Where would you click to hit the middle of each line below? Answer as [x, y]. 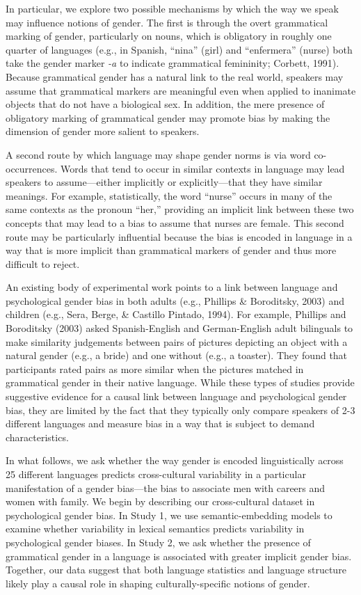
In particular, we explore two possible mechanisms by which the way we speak [172, 8]
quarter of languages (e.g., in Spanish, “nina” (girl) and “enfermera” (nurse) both [179, 49]
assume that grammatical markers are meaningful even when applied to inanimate [181, 90]
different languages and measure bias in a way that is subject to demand [160, 423]
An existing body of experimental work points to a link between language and [172, 287]
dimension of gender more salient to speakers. [103, 131]
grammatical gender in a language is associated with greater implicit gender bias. [179, 556]
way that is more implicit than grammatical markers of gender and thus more [171, 250]
